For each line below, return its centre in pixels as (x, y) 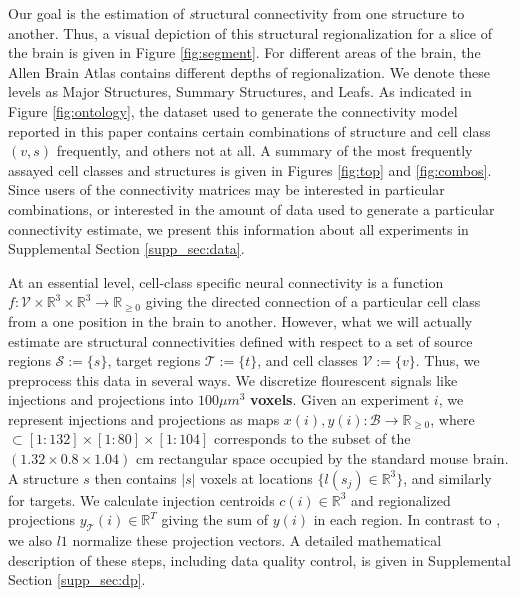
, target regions (154, 360)
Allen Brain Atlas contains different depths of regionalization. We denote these (249, 71)
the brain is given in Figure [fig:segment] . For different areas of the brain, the (244, 52)
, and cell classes (307, 360)
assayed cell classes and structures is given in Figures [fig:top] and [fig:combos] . (250, 169)
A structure (43, 477)
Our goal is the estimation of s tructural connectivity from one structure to (236, 13)
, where (452, 418)
